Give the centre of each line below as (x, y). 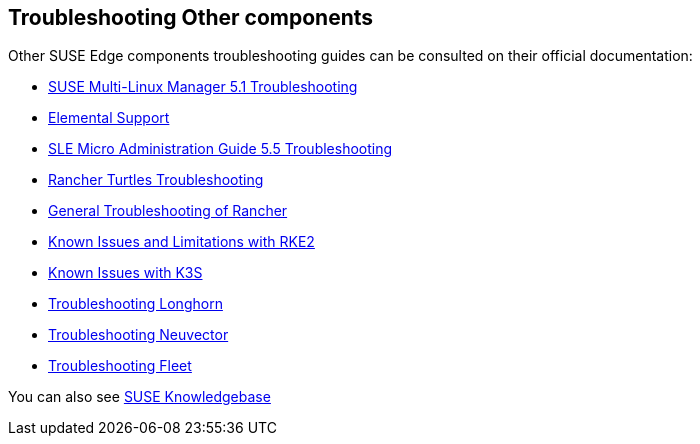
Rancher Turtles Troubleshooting (156, 180)
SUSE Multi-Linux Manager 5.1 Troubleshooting (203, 87)
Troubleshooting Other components (191, 17)
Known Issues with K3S (125, 273)
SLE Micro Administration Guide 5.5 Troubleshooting (220, 149)
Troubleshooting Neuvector (138, 335)
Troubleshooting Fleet (120, 366)
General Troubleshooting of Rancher (168, 211)
